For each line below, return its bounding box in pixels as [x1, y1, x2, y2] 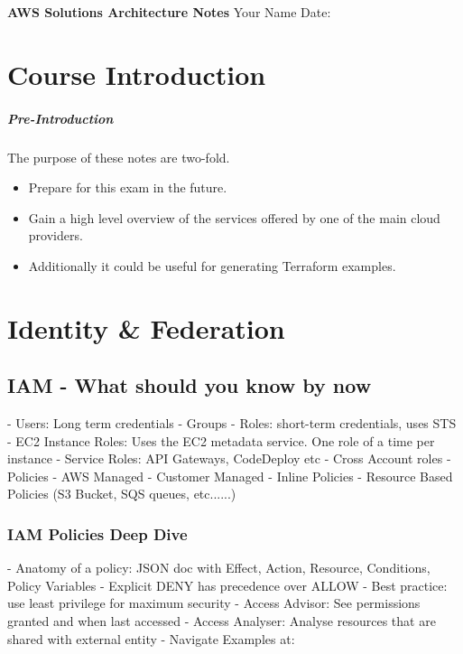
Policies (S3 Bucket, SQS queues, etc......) [7, 484, 236, 503]
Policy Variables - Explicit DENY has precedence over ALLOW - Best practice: [7, 575, 448, 594]
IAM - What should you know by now [7, 371, 372, 399]
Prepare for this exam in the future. [28, 178, 227, 197]
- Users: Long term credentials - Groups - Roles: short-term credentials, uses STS [7, 414, 457, 433]
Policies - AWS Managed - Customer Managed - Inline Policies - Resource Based [7, 466, 453, 485]
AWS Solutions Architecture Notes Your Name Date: [7, 3, 331, 21]
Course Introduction [7, 55, 266, 92]
